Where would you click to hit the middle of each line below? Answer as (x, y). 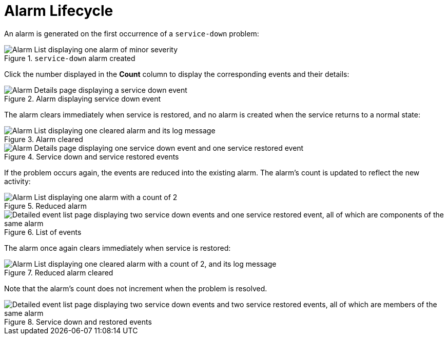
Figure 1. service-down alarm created (70, 58)
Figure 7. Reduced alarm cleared (59, 272)
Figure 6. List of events (43, 232)
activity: (17, 181)
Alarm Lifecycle (59, 11)
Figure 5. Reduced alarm (45, 206)
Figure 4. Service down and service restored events (92, 156)
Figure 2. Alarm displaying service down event (83, 98)
